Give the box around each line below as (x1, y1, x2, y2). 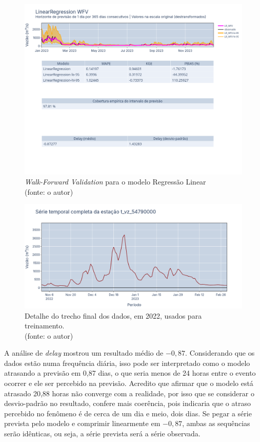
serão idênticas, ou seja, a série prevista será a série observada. (4, 428, 201, 439)
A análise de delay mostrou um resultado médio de (4, 347, 164, 358)
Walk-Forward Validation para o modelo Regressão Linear (25, 176, 206, 187)
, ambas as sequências (182, 418, 250, 429)
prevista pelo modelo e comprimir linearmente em (4, 418, 161, 429)
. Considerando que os (185, 347, 255, 358)
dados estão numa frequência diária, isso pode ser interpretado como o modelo (4, 357, 250, 368)
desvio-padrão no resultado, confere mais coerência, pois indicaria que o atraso (4, 398, 251, 409)
